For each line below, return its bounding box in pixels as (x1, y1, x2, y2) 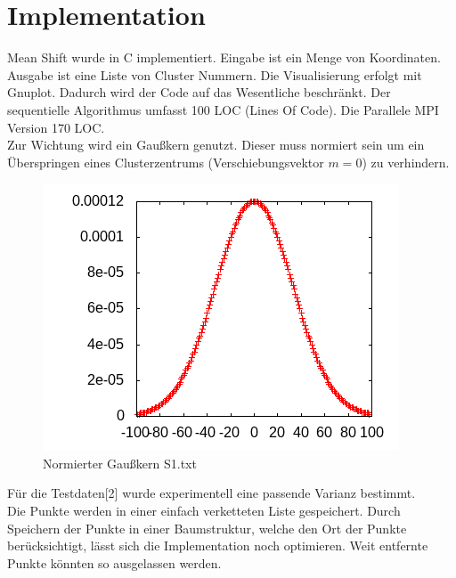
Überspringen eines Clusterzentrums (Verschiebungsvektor (7, 152, 324, 171)
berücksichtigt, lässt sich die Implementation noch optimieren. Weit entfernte (7, 536, 428, 555)
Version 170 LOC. (7, 118, 105, 136)
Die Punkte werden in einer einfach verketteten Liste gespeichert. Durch (7, 501, 401, 520)
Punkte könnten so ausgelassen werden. (7, 553, 222, 572)
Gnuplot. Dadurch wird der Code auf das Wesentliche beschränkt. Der (7, 83, 391, 102)
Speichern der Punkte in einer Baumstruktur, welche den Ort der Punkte (7, 518, 407, 537)
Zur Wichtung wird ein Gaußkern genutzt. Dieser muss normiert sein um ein (7, 135, 425, 154)
